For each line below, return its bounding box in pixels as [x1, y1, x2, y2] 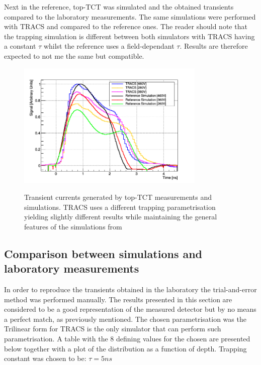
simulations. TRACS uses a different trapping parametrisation [24, 201, 216, 212]
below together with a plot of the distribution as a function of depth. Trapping [4, 343, 247, 353]
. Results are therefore [180, 41, 248, 51]
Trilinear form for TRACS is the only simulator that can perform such [4, 323, 221, 334]
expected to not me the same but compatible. [4, 50, 144, 61]
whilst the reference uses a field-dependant [43, 41, 175, 51]
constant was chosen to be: [4, 353, 86, 363]
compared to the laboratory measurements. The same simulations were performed [4, 11, 256, 22]
